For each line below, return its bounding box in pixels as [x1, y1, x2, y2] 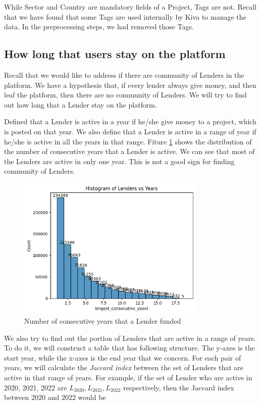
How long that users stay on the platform [4, 46, 226, 62]
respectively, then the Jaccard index [123, 382, 234, 392]
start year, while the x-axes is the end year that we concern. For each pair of [4, 352, 241, 363]
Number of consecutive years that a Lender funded [24, 316, 181, 326]
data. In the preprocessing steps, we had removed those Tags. [4, 21, 194, 32]
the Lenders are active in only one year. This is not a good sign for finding [4, 156, 235, 166]
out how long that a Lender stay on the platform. [4, 99, 157, 110]
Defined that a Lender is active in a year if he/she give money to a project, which [4, 116, 256, 127]
